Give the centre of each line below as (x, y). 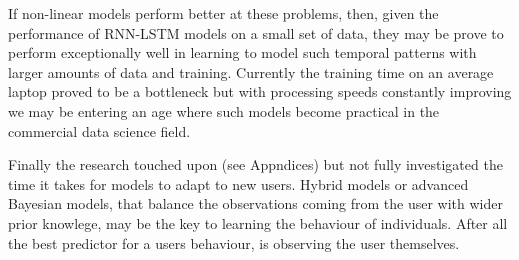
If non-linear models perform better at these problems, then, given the (223, 13)
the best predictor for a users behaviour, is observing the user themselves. (234, 242)
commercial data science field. (99, 130)
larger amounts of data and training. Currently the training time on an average (251, 71)
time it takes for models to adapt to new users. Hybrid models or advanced (238, 183)
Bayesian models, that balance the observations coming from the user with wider (255, 203)
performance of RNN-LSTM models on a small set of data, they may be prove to (256, 32)
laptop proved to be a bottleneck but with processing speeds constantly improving (260, 91)
